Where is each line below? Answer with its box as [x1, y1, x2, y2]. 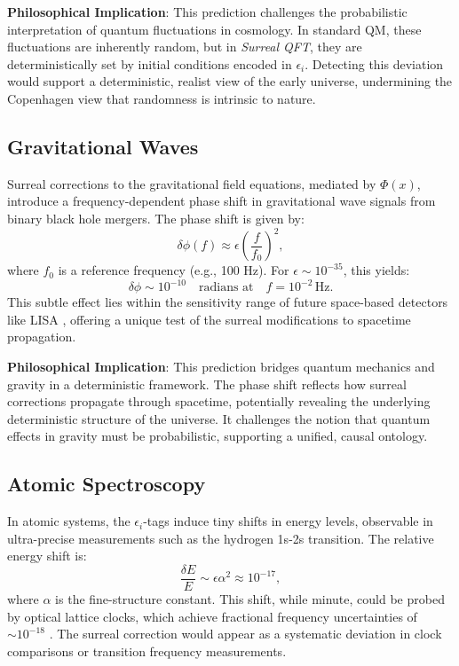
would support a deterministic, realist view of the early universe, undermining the [7, 72, 453, 90]
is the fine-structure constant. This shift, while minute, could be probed [55, 589, 445, 607]
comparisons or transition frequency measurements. [7, 641, 287, 660]
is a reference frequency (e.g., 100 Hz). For [58, 261, 289, 279]
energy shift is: [7, 546, 87, 565]
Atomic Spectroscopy [7, 470, 206, 498]
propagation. [7, 327, 76, 346]
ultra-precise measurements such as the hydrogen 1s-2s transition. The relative [7, 529, 434, 547]
